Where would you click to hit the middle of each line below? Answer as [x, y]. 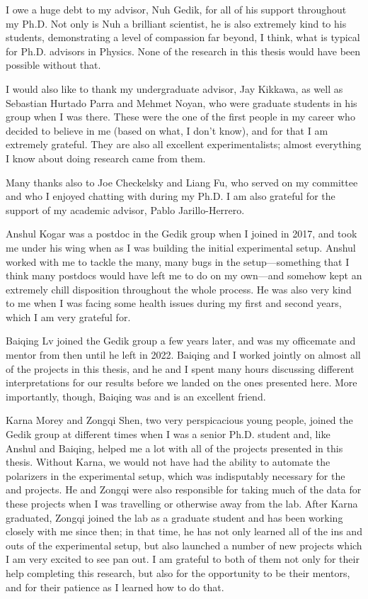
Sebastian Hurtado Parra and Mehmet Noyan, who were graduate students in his [182, 102]
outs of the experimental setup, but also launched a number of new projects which [184, 545]
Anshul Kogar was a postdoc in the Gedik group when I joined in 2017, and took [182, 234]
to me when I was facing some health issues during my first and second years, [174, 303]
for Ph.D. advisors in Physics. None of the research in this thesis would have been [183, 51]
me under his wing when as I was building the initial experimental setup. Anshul [181, 247]
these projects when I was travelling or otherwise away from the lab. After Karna [182, 503]
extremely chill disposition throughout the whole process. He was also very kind [179, 289]
